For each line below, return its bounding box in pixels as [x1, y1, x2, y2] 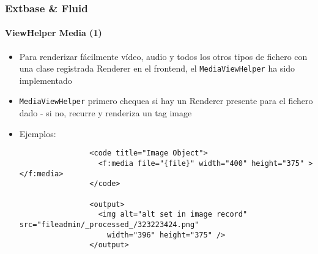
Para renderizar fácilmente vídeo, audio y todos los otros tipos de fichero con [19, 50, 308, 62]
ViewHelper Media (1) [5, 26, 102, 39]
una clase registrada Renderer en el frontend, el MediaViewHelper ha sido [19, 62, 295, 75]
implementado [19, 73, 72, 86]
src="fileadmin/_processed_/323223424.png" [19, 220, 199, 229]
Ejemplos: [19, 127, 56, 140]
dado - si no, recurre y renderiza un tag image [19, 106, 192, 119]
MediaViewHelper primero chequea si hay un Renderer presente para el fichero [19, 94, 313, 107]
